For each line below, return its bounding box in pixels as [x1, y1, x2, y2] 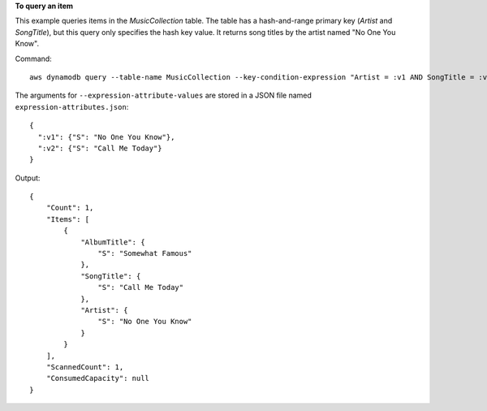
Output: [15, 173, 41, 183]
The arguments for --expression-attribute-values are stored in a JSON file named [15, 90, 312, 101]
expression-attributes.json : [15, 102, 129, 111]
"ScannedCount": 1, [45, 362, 124, 371]
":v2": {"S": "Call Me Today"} [37, 143, 162, 153]
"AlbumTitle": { [80, 237, 145, 247]
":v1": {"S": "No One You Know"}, [37, 132, 175, 141]
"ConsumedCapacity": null [45, 374, 150, 383]
